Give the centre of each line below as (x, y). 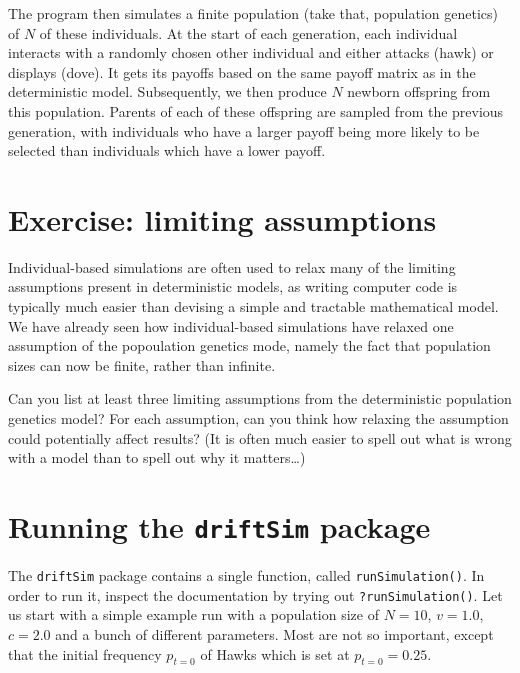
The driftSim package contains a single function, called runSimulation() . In (246, 575)
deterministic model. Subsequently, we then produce (167, 91)
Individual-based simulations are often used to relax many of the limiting (232, 266)
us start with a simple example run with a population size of (193, 614)
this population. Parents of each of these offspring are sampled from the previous (256, 110)
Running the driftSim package (219, 526)
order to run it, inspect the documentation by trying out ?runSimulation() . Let (255, 594)
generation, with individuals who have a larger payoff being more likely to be (244, 130)
